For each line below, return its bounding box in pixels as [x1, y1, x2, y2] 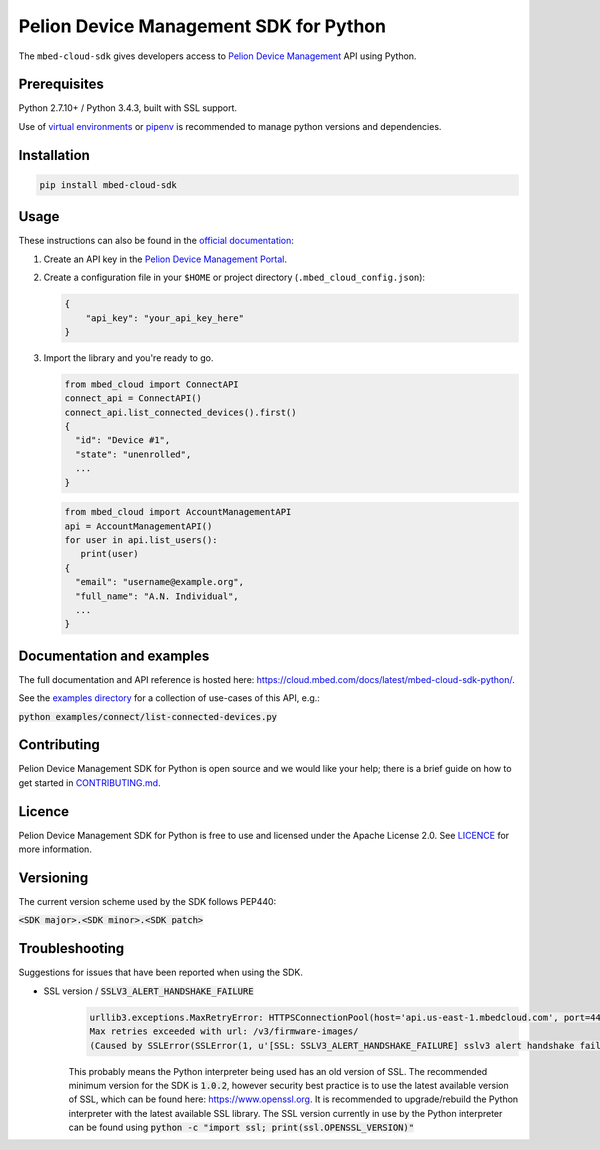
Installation [18, 146, 90, 164]
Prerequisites [18, 76, 104, 93]
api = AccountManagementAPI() [64, 520, 213, 532]
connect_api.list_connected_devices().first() [64, 406, 297, 418]
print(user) [80, 548, 139, 560]
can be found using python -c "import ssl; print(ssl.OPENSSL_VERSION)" [68, 1121, 415, 1134]
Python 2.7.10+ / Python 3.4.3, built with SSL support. [18, 102, 238, 114]
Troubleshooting [18, 940, 125, 957]
